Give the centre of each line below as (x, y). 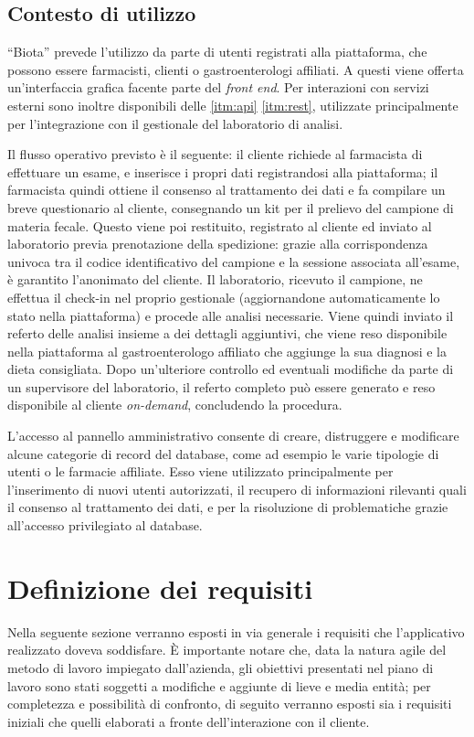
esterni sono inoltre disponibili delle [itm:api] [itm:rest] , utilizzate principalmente (233, 105)
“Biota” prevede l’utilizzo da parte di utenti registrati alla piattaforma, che (217, 52)
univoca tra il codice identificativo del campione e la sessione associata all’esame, (234, 261)
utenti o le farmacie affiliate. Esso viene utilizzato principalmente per (200, 471)
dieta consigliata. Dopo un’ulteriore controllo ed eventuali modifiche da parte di (231, 369)
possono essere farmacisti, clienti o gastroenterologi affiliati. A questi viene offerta (236, 69)
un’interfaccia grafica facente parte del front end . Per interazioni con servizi (218, 87)
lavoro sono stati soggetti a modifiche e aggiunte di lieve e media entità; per (219, 685)
